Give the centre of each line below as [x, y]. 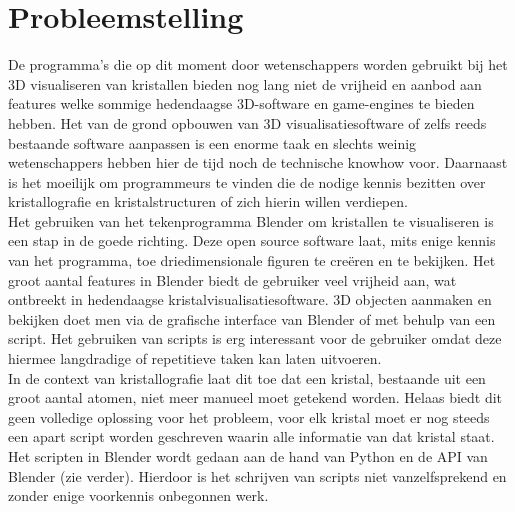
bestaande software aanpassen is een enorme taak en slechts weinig [212, 142]
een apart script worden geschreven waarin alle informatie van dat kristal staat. [251, 436]
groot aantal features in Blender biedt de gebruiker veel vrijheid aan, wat [232, 279]
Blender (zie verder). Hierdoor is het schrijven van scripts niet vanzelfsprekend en [257, 475]
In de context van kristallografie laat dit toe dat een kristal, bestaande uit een [247, 377]
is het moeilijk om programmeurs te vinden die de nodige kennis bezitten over [247, 181]
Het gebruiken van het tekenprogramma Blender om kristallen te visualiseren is [251, 220]
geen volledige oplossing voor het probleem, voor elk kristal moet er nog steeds [249, 416]
